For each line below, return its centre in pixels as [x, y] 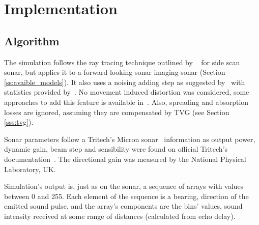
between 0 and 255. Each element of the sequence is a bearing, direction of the [126, 196]
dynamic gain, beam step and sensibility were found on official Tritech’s [116, 149]
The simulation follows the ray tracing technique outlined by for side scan [122, 62]
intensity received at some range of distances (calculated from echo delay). [120, 216]
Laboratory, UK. [30, 169]
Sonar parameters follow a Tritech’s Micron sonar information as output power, [130, 139]
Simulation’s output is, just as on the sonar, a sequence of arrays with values [124, 186]
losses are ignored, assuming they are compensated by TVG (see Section [117, 112]
